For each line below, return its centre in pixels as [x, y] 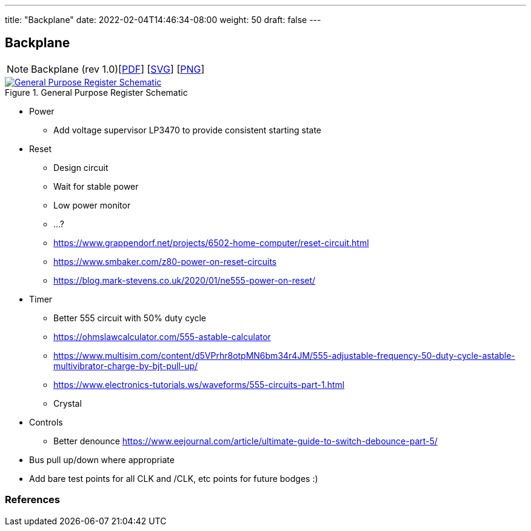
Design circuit [81, 167]
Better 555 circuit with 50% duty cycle [130, 318]
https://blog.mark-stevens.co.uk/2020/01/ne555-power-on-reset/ [185, 280]
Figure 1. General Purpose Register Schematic [96, 92]
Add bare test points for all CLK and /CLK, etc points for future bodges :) [174, 478]
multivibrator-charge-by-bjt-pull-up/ [126, 366]
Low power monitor [92, 205]
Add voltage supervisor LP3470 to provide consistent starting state [188, 130]
